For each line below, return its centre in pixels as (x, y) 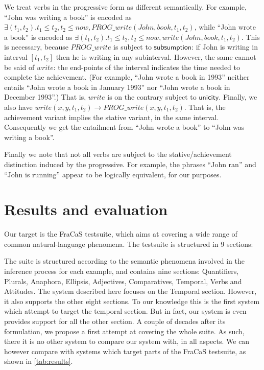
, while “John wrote (225, 27)
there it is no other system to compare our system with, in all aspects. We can (127, 341)
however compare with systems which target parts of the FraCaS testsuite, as (125, 351)
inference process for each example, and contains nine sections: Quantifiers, (122, 271)
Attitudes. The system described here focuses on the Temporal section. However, (130, 291)
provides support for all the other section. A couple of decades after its (115, 321)
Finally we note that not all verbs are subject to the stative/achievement (118, 154)
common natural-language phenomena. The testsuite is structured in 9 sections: (129, 244)
